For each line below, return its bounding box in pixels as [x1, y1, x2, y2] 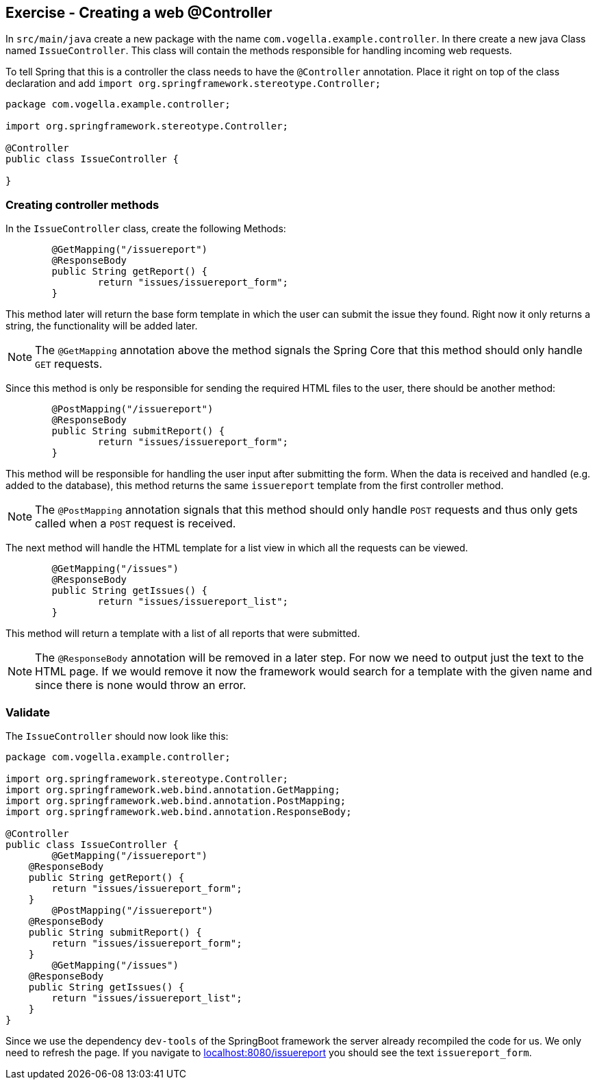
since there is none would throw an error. [35, 678, 246, 693]
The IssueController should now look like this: [5, 729, 229, 742]
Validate [5, 705, 50, 719]
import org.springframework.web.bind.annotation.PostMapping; [5, 795, 346, 806]
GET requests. [35, 357, 103, 371]
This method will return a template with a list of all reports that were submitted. [5, 627, 360, 640]
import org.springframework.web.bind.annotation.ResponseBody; [5, 806, 352, 817]
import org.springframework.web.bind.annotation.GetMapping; [5, 784, 340, 795]
